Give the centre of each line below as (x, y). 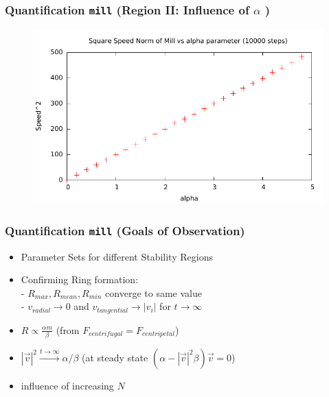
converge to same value (154, 292)
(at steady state (115, 358)
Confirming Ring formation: (80, 279)
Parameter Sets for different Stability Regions (117, 256)
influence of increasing (67, 386)
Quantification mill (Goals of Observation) (125, 230)
